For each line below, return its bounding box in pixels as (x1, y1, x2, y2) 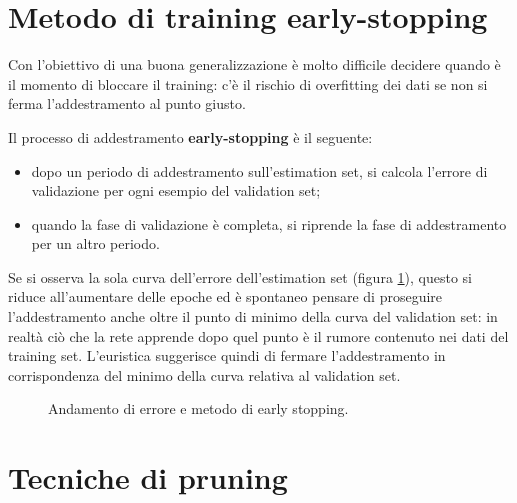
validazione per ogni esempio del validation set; (31, 180, 321, 201)
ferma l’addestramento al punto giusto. (8, 93, 246, 114)
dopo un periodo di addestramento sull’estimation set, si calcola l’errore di (31, 160, 488, 181)
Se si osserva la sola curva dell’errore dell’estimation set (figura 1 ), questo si (8, 266, 472, 287)
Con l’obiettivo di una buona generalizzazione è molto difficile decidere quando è (8, 54, 501, 75)
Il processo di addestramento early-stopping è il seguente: (8, 126, 373, 147)
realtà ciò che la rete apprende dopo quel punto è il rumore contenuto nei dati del (8, 325, 509, 346)
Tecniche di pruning (8, 457, 288, 498)
